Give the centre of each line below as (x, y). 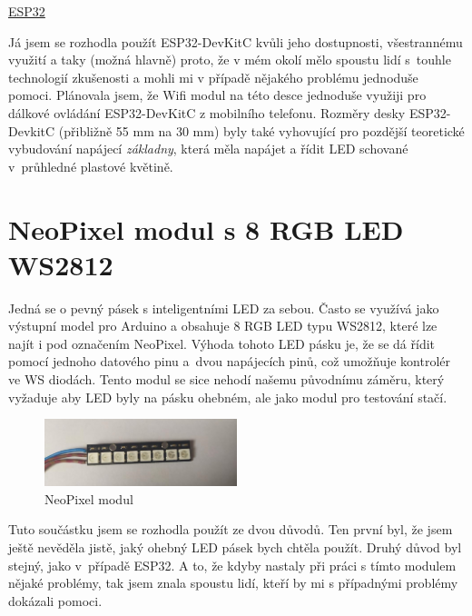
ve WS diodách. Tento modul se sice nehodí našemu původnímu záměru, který (226, 379)
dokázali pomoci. (55, 600)
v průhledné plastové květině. (91, 166)
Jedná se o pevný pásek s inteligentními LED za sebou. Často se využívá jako (224, 308)
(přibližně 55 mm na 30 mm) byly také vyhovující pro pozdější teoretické (261, 130)
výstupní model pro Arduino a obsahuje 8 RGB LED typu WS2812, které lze (223, 326)
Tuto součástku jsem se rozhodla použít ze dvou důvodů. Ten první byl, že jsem (231, 529)
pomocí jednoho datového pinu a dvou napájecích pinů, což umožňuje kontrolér (230, 361)
